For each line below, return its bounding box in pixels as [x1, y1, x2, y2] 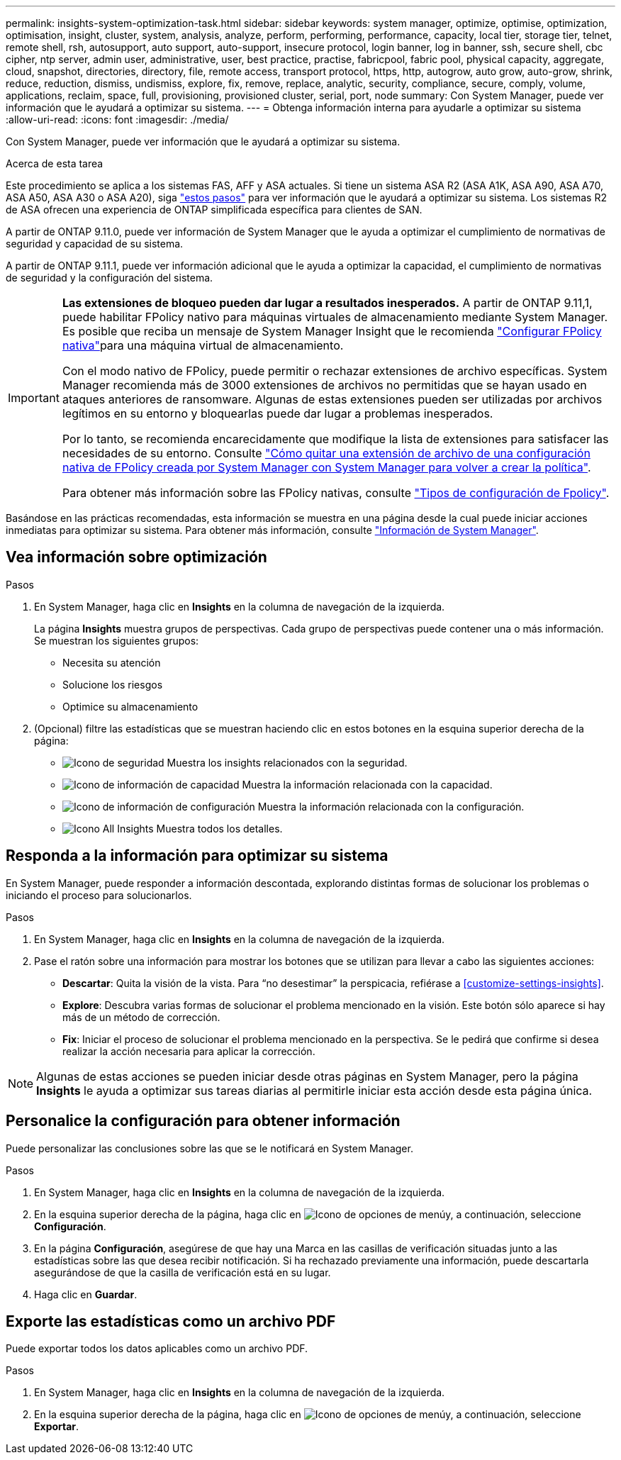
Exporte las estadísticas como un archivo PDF [6, 1312, 336, 1330]
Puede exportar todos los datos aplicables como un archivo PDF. [6, 1342, 308, 1355]
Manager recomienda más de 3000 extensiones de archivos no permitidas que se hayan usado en [62, 378, 587, 392]
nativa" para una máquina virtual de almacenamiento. [62, 338, 344, 352]
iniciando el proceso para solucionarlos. [6, 888, 192, 901]
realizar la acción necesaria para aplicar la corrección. [62, 1044, 315, 1057]
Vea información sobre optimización [6, 548, 267, 567]
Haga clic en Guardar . [34, 1288, 138, 1300]
